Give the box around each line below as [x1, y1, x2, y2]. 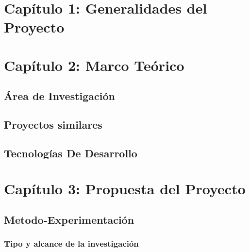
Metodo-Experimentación [4, 212, 134, 227]
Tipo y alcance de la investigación [4, 237, 139, 250]
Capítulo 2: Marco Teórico [4, 55, 184, 75]
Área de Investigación [4, 88, 115, 103]
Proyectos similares [4, 117, 102, 132]
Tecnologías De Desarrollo [4, 145, 137, 160]
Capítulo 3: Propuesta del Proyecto [4, 179, 246, 199]
